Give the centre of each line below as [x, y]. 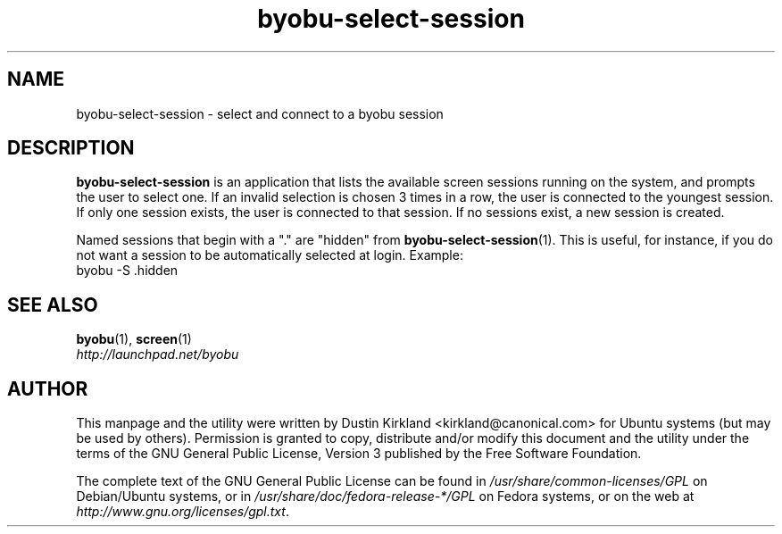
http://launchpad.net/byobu [158, 355]
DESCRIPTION [71, 148]
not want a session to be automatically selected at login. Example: [270, 255]
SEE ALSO [53, 305]
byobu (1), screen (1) [134, 339]
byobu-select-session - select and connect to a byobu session [260, 113]
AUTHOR [48, 388]
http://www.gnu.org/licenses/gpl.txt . [183, 512]
